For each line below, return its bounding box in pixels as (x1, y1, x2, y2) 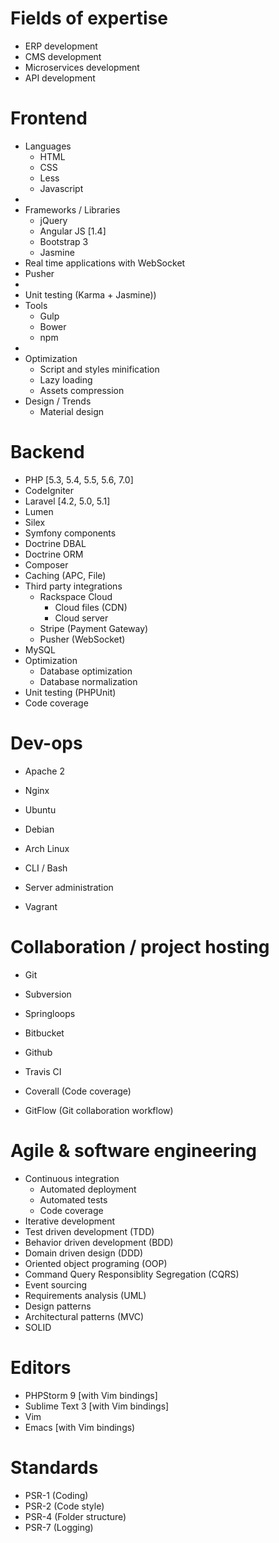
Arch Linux (24, 842, 70, 854)
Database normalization (39, 675, 138, 687)
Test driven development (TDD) (24, 1225, 155, 1237)
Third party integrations (24, 580, 123, 592)
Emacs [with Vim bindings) (24, 1421, 136, 1433)
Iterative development (24, 1215, 116, 1227)
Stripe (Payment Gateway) (39, 622, 149, 634)
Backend (10, 441, 85, 464)
